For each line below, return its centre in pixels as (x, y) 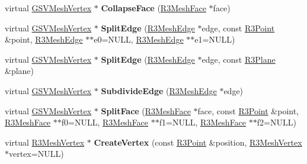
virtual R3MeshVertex (45, 142)
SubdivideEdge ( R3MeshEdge (159, 90)
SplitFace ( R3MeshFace (146, 110)
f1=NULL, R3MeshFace (203, 122)
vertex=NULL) (36, 154)
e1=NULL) (215, 39)
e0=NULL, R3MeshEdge (139, 39)
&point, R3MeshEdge (44, 39)
